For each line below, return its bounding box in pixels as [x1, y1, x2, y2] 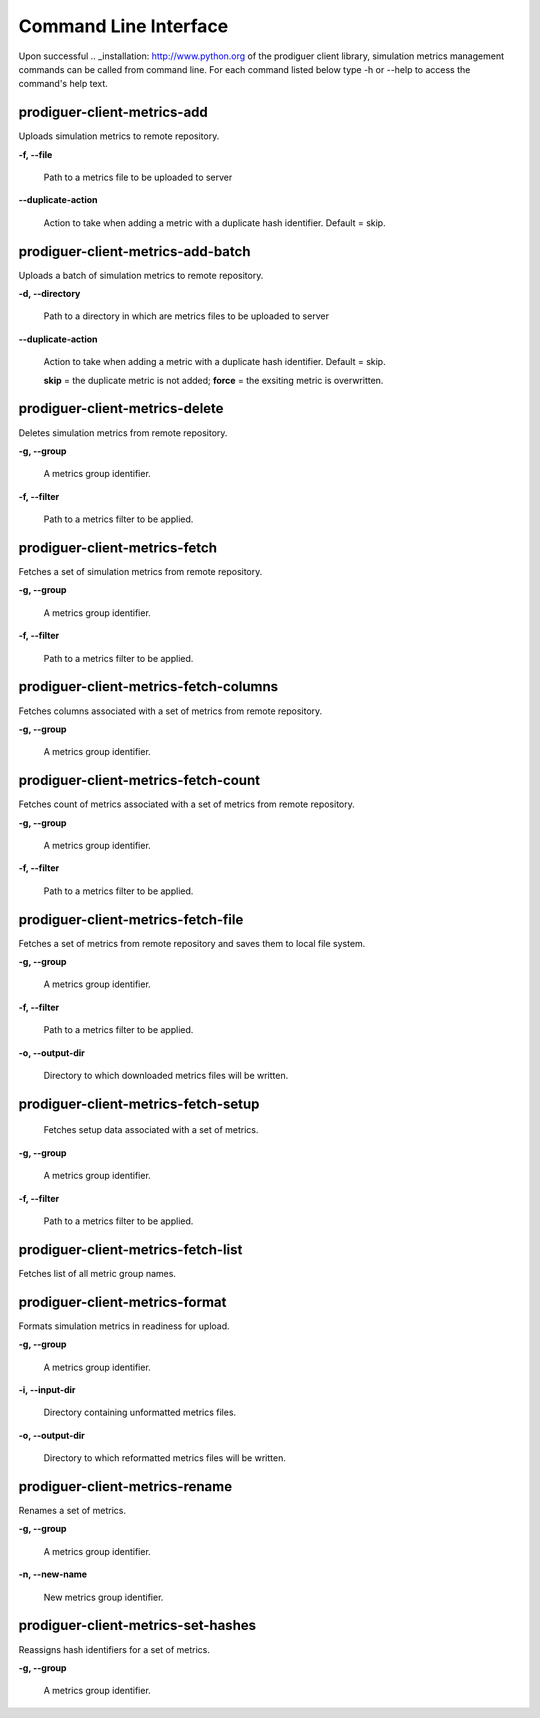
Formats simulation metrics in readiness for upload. [18, 1320, 230, 1332]
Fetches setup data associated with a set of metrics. [43, 1124, 259, 1136]
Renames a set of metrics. [18, 1505, 127, 1517]
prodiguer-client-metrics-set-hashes [18, 1617, 257, 1634]
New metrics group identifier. [43, 1591, 164, 1603]
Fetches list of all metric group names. [18, 1267, 177, 1279]
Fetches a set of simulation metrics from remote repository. [18, 566, 263, 578]
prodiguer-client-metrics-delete [18, 400, 224, 417]
